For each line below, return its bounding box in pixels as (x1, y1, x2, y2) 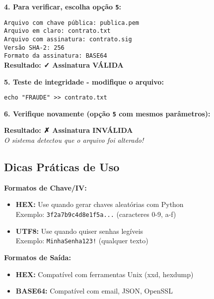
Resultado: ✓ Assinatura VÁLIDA (4, 59, 124, 70)
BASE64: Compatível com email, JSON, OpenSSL (15, 286, 173, 296)
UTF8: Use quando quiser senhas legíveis (15, 225, 143, 236)
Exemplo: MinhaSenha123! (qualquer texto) (15, 235, 148, 246)
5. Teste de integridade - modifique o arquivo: (4, 76, 164, 87)
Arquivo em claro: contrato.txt (4, 27, 111, 35)
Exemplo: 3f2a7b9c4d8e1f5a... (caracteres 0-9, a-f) (15, 209, 176, 219)
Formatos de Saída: (4, 252, 71, 262)
